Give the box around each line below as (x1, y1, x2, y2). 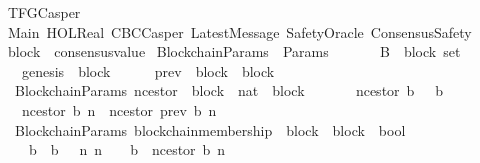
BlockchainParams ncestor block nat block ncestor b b (14, 80, 444, 101)
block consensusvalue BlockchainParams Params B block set (7, 41, 461, 62)
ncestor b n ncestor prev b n (21, 99, 217, 120)
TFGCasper (7, 2, 81, 22)
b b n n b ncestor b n (28, 139, 226, 160)
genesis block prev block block (21, 60, 275, 81)
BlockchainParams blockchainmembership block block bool (14, 119, 406, 140)
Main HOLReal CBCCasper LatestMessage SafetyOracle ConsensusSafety (7, 21, 472, 42)
